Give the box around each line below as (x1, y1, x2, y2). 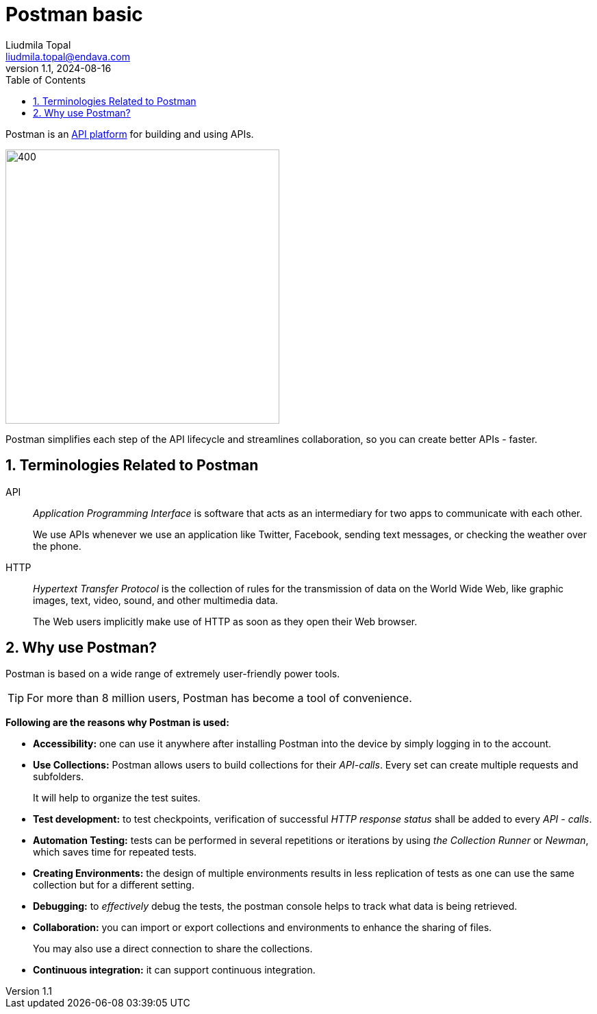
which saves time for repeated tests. (33, 846, 197, 858)
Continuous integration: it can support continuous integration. (33, 964, 316, 976)
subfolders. (33, 771, 84, 783)
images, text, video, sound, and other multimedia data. (33, 594, 279, 606)
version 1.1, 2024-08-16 (5, 62, 112, 74)
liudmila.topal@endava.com (5, 50, 130, 62)
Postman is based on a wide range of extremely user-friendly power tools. (5, 668, 340, 680)
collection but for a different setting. (33, 879, 194, 891)
